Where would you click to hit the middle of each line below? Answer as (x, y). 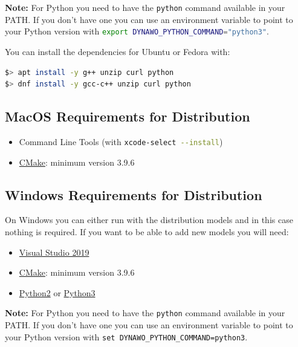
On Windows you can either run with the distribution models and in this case (149, 220)
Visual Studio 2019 (54, 252)
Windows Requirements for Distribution (134, 194)
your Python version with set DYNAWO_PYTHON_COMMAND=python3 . (126, 336)
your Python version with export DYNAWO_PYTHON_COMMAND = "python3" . (137, 31)
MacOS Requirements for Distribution (128, 116)
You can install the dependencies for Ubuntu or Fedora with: (118, 51)
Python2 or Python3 (57, 292)
